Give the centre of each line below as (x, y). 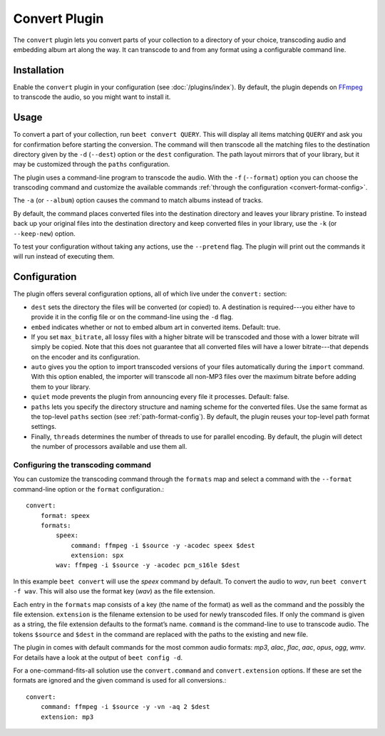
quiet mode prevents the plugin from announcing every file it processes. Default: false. (160, 397)
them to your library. (61, 387)
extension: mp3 (67, 717)
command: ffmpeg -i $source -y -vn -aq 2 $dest (125, 707)
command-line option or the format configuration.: (88, 489)
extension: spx (97, 555)
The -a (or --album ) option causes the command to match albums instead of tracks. (138, 200)
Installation (38, 70)
